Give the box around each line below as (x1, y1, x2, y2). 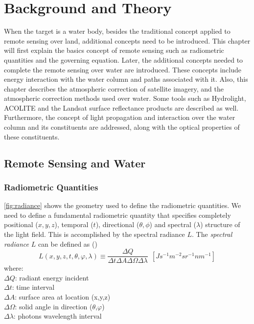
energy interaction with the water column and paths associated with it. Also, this (4, 74, 248, 84)
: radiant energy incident (15, 272, 89, 282)
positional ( (4, 219, 38, 230)
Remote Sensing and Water (4, 155, 146, 170)
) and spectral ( (149, 219, 196, 230)
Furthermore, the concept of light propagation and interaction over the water (4, 112, 235, 122)
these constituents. (4, 131, 60, 141)
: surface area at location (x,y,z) (15, 292, 111, 302)
